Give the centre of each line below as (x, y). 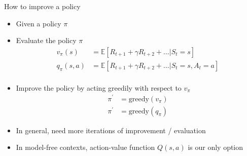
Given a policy (39, 23)
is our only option (216, 147)
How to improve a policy (42, 6)
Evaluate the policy (46, 40)
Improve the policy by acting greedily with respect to (99, 87)
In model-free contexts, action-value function (85, 147)
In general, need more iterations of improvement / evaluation (111, 130)
